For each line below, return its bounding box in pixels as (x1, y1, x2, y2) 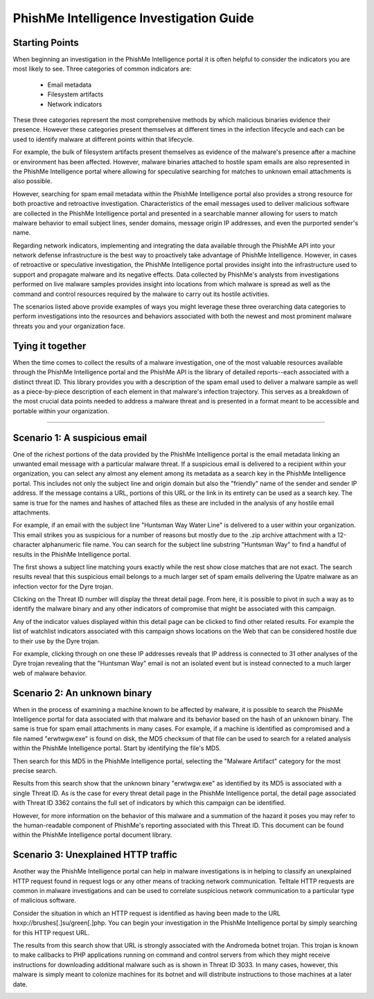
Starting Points (12, 37, 79, 49)
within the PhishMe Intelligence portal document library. (12, 831, 172, 839)
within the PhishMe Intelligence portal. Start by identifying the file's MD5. (12, 744, 221, 752)
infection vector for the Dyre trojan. (12, 582, 114, 591)
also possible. (12, 177, 53, 185)
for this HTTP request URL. (12, 928, 90, 937)
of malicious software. (12, 896, 76, 905)
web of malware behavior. (12, 669, 87, 677)
